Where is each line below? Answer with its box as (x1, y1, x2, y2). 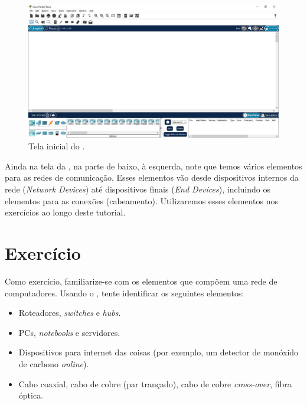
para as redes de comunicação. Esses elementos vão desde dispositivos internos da (5, 171, 299, 184)
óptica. (18, 389, 44, 401)
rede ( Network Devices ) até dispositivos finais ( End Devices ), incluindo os (5, 183, 270, 195)
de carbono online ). (18, 357, 89, 370)
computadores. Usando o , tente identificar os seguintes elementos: (5, 286, 244, 299)
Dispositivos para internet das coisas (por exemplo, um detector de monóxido (18, 346, 299, 358)
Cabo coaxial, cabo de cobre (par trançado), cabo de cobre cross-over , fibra (18, 377, 292, 390)
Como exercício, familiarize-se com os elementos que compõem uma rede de (5, 275, 277, 287)
